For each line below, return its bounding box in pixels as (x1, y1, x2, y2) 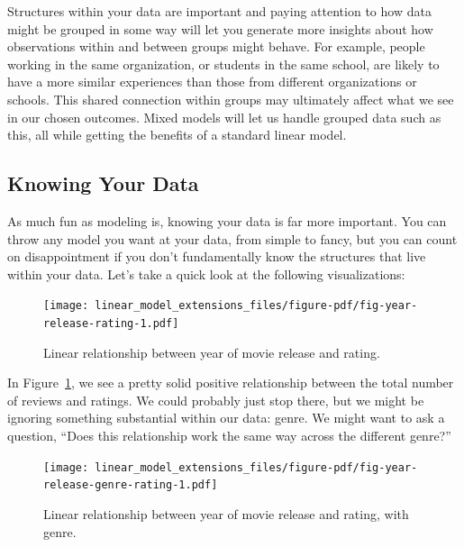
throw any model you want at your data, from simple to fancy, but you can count (7, 229, 458, 248)
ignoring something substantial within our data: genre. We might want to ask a (7, 408, 445, 427)
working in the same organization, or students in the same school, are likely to (7, 54, 440, 73)
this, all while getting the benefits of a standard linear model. (7, 125, 347, 144)
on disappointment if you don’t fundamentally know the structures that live (7, 247, 426, 266)
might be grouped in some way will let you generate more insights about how (7, 19, 433, 38)
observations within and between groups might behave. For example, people (7, 37, 425, 56)
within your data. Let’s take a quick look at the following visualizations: (7, 264, 405, 283)
